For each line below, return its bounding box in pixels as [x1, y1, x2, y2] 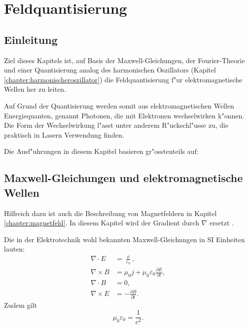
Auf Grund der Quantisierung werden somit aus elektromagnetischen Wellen [4, 100, 234, 110]
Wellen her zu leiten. [4, 84, 67, 94]
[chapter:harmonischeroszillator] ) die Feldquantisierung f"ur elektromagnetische [4, 74, 243, 84]
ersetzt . [209, 218, 234, 228]
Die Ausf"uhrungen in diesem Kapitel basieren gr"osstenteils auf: [4, 146, 199, 156]
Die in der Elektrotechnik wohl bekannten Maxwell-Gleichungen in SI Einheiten [4, 234, 245, 244]
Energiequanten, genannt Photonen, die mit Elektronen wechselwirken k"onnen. [4, 110, 245, 120]
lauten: [4, 244, 25, 254]
